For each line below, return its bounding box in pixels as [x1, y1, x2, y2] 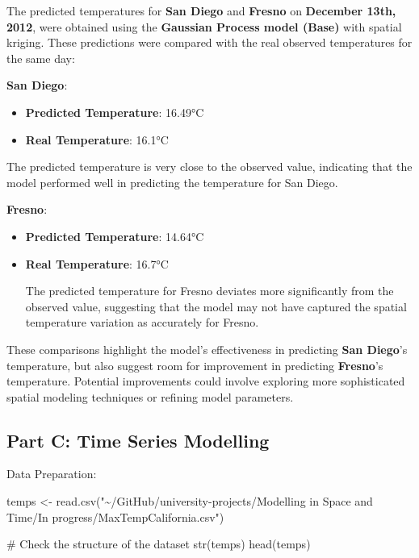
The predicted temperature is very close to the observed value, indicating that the [6, 158, 413, 175]
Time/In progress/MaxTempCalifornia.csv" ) [6, 508, 224, 525]
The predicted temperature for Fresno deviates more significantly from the [25, 282, 394, 299]
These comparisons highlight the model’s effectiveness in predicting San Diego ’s [6, 340, 408, 357]
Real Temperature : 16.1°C [25, 131, 169, 148]
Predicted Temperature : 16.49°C [25, 103, 204, 120]
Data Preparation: [6, 465, 97, 482]
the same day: [6, 49, 75, 66]
